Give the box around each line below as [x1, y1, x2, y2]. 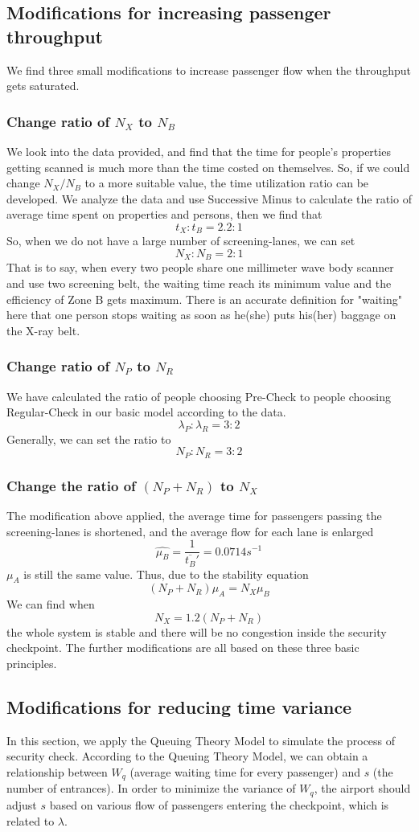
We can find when [6, 596, 95, 613]
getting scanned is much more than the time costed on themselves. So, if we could [6, 158, 410, 175]
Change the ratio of [6, 475, 136, 495]
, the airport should [314, 780, 411, 797]
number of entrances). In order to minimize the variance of [6, 780, 296, 797]
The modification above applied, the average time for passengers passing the [6, 506, 382, 523]
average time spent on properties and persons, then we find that [6, 206, 322, 223]
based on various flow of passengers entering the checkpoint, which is [49, 796, 389, 813]
